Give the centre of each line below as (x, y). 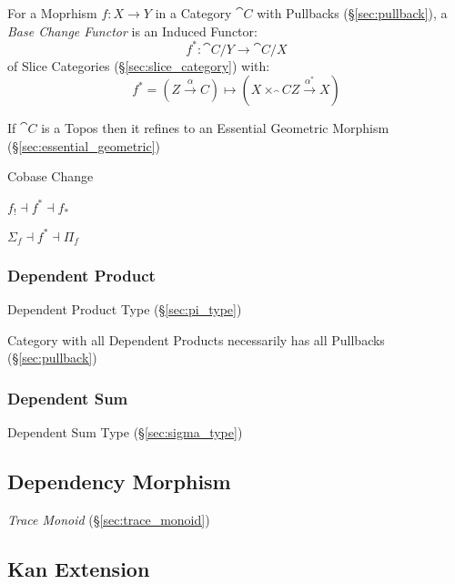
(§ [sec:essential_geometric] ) (84, 145)
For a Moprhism (52, 13)
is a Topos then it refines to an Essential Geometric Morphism (215, 128)
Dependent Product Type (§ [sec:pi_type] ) (125, 309)
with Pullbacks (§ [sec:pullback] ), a (352, 13)
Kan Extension (79, 568)
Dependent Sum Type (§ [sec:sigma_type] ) (125, 432)
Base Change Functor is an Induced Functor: (132, 31)
